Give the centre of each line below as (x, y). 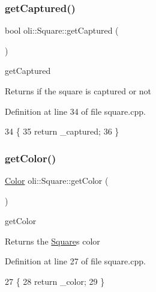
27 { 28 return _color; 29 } (55, 281)
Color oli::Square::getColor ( (57, 180)
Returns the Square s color (52, 241)
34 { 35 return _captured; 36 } (62, 131)
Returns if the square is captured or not (78, 91)
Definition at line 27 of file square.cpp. (75, 261)
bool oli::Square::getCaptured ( (62, 30)
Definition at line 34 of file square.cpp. (75, 111)
